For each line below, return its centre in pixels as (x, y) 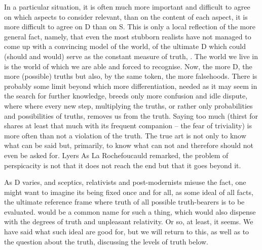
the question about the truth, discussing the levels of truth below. (106, 241)
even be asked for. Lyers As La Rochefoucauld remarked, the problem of (116, 155)
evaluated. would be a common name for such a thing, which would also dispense (130, 211)
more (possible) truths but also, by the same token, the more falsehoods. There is (131, 76)
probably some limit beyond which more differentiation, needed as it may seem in (131, 86)
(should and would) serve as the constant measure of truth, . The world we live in (131, 56)
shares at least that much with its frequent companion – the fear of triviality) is (128, 126)
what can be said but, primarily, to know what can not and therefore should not (129, 145)
